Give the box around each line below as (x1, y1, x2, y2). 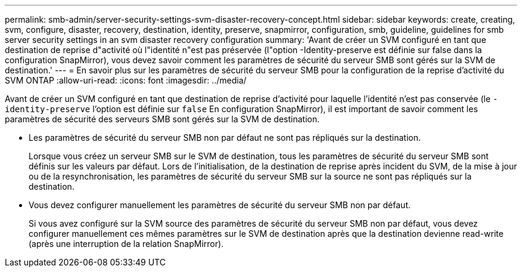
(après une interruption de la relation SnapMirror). (29, 239, 224, 249)
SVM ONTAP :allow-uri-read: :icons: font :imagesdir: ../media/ (5, 75, 247, 85)
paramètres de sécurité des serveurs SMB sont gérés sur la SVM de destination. (5, 114, 320, 124)
